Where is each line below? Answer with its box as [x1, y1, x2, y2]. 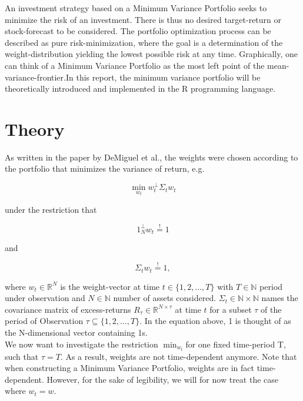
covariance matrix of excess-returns [5, 303, 131, 315]
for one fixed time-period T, [185, 337, 286, 350]
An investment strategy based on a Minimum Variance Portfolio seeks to [5, 2, 267, 14]
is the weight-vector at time [60, 280, 160, 292]
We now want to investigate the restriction [5, 337, 158, 350]
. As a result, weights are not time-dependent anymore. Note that [60, 350, 297, 362]
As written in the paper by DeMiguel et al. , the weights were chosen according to [5, 151, 298, 163]
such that [5, 350, 39, 362]
